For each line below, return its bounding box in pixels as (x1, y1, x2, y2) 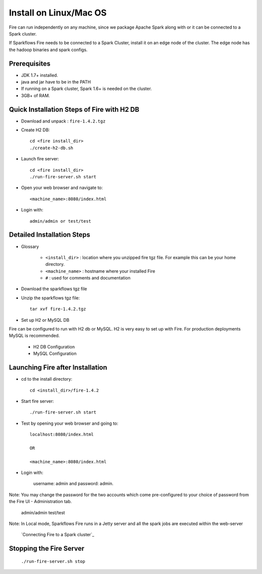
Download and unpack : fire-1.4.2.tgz (21, 118, 106, 124)
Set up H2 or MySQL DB (21, 317, 70, 323)
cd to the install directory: (21, 376, 72, 382)
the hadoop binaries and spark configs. (9, 47, 88, 52)
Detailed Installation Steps (9, 231, 91, 239)
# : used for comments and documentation (45, 275, 131, 281)
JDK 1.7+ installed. (21, 72, 58, 78)
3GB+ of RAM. (21, 92, 50, 98)
